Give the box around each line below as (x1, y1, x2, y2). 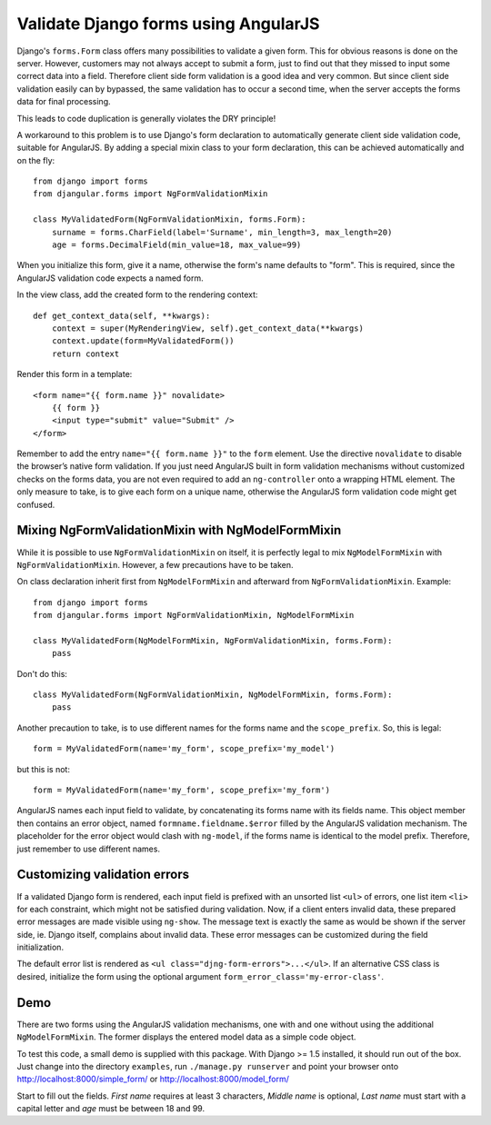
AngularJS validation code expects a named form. (16, 273, 204, 284)
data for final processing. (16, 96, 111, 107)
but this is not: (16, 763, 70, 774)
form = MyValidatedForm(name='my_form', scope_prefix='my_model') (33, 743, 336, 754)
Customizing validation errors (16, 867, 190, 882)
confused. (16, 499, 55, 510)
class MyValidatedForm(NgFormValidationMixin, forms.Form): (33, 214, 306, 224)
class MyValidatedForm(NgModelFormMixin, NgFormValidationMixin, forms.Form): (33, 635, 393, 645)
